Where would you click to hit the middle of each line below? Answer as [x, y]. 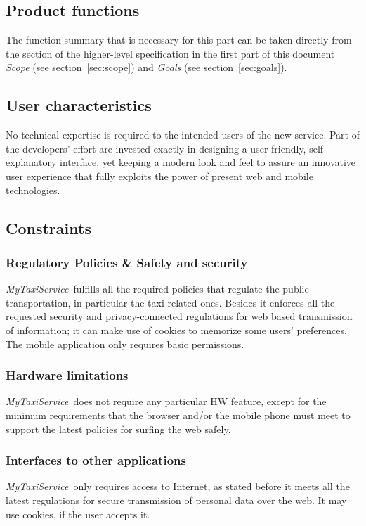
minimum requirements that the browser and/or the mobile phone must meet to [178, 415]
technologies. [33, 190]
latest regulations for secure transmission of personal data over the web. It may [176, 500]
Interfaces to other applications [96, 460]
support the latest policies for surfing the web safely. [118, 429]
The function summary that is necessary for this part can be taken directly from [179, 40]
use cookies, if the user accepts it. [78, 514]
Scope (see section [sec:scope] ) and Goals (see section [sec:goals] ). [146, 67]
